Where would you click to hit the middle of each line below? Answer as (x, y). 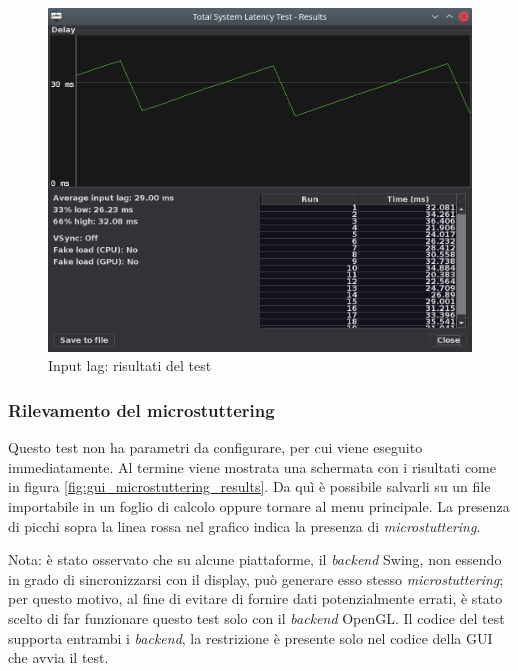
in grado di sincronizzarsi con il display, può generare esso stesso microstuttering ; (256, 578)
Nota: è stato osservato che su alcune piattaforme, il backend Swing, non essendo (255, 559)
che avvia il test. (58, 657)
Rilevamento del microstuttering (141, 410)
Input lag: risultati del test (130, 365)
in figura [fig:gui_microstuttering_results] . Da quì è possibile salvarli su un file (249, 486)
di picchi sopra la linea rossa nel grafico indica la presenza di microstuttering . (244, 525)
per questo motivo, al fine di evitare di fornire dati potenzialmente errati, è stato (255, 598)
